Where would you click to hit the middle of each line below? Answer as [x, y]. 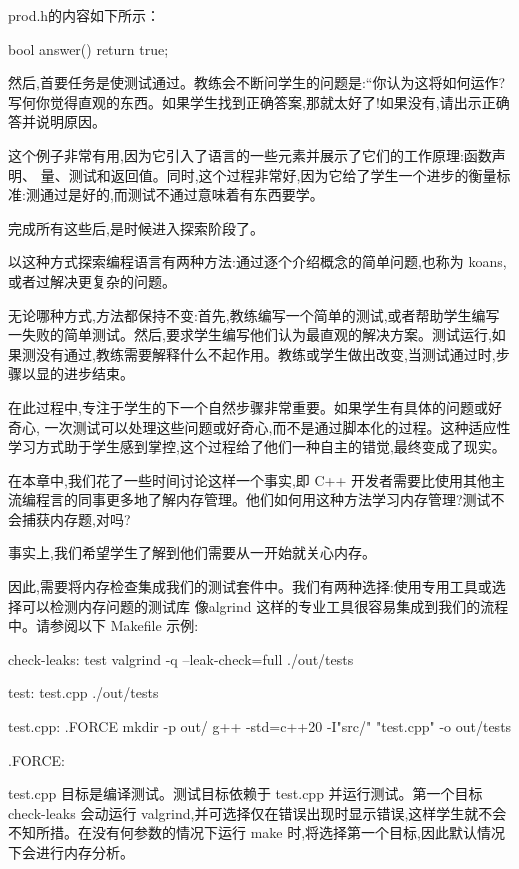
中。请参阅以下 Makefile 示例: [103, 625]
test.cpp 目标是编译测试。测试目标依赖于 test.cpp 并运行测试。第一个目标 [245, 793]
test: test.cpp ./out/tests [83, 692]
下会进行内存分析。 [71, 852]
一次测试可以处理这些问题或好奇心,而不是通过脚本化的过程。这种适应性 [277, 426]
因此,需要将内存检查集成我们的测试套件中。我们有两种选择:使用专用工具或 [250, 586]
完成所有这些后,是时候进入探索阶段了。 [136, 227]
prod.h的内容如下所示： [84, 15]
